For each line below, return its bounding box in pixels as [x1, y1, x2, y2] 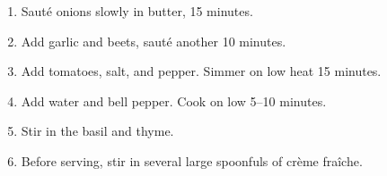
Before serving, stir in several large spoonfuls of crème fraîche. [21, 151, 363, 170]
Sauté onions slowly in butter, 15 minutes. [21, 2, 253, 20]
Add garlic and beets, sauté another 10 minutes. [21, 31, 286, 50]
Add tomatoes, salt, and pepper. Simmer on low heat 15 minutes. [21, 62, 382, 80]
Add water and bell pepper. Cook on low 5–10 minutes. [21, 91, 327, 110]
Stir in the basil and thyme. [21, 122, 174, 140]
